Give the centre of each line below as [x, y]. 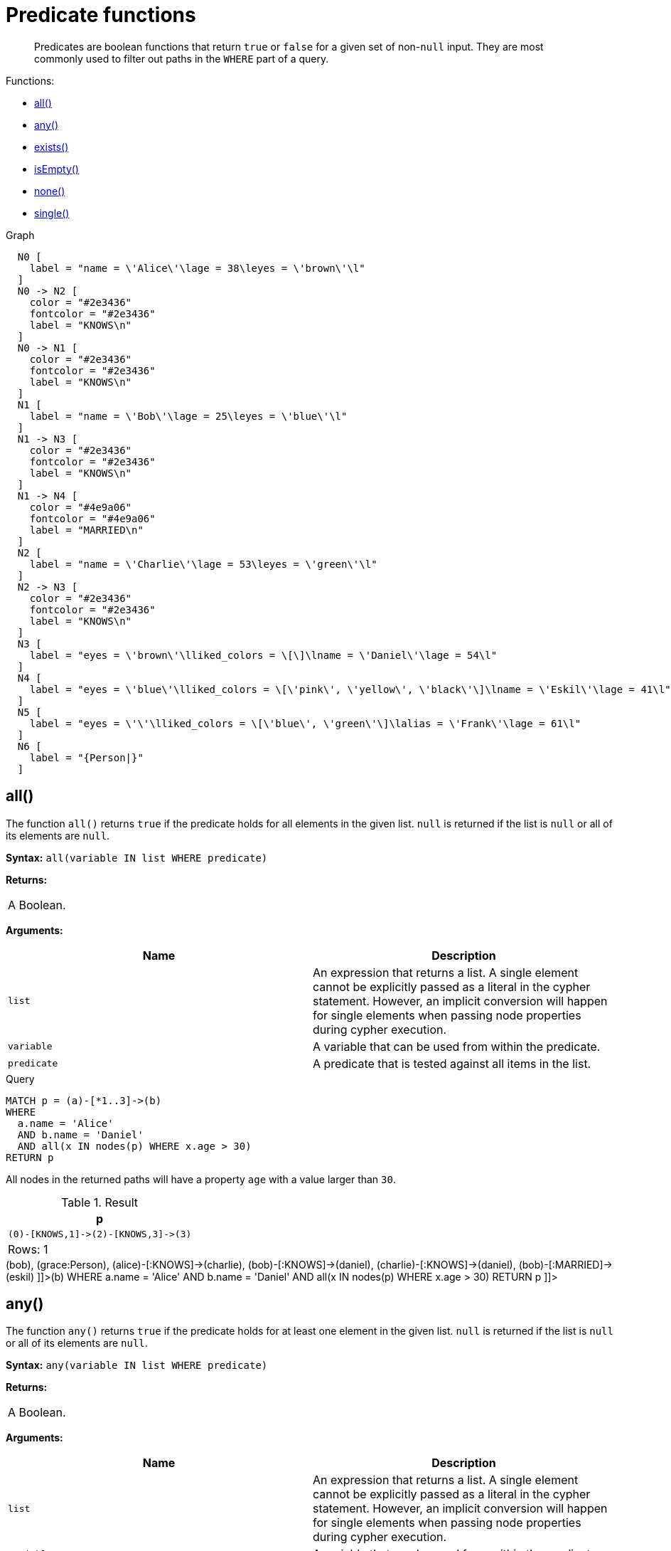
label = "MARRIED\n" [86, 530]
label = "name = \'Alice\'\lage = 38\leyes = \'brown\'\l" [197, 268]
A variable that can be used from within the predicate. [457, 1046]
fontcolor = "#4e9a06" [92, 518]
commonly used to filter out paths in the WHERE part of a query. [182, 58]
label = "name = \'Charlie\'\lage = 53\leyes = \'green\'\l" [203, 564]
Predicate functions [101, 15]
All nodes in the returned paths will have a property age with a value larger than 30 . [201, 1179]
